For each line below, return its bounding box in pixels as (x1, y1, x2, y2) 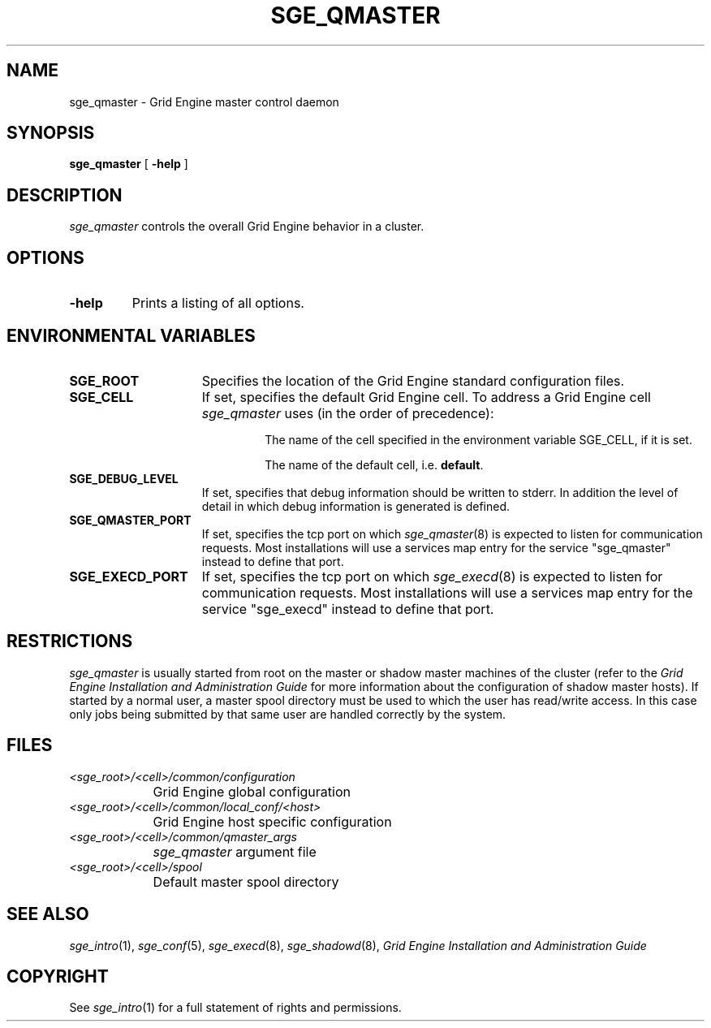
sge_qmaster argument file (153, 843, 317, 860)
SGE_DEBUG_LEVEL (69, 471, 179, 486)
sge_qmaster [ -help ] (69, 157, 188, 171)
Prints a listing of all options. (131, 295, 304, 312)
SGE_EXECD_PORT (69, 568, 188, 585)
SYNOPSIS (6, 123, 95, 144)
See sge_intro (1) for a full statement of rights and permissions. (69, 1000, 402, 1015)
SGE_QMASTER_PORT (69, 512, 192, 527)
